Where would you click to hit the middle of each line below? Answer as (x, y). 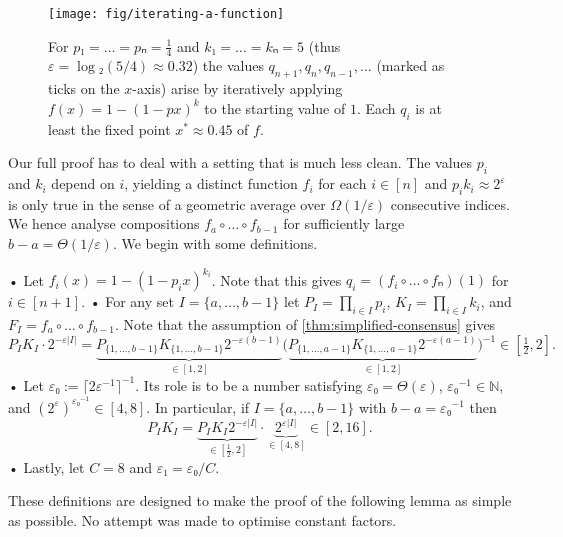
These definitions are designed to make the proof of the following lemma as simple (260, 500)
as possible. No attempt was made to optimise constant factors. (202, 520)
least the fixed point (109, 128)
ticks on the (84, 88)
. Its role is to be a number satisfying (249, 384)
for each (342, 183)
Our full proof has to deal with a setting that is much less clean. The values (240, 162)
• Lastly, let (46, 466)
